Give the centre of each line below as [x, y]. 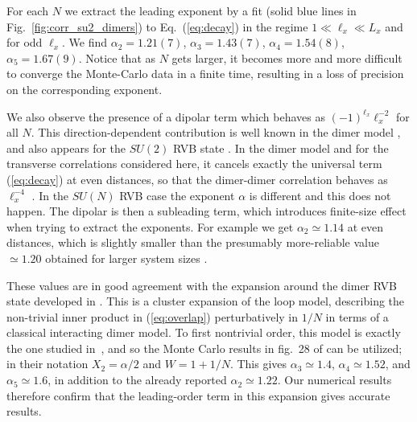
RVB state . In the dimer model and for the [281, 147]
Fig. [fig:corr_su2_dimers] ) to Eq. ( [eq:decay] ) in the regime [157, 26]
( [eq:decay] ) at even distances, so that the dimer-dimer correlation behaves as [197, 179]
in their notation [47, 364]
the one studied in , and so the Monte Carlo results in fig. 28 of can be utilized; [204, 348]
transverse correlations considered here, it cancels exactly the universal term [194, 164]
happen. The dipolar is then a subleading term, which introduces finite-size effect [206, 211]
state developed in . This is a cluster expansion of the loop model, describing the [206, 301]
